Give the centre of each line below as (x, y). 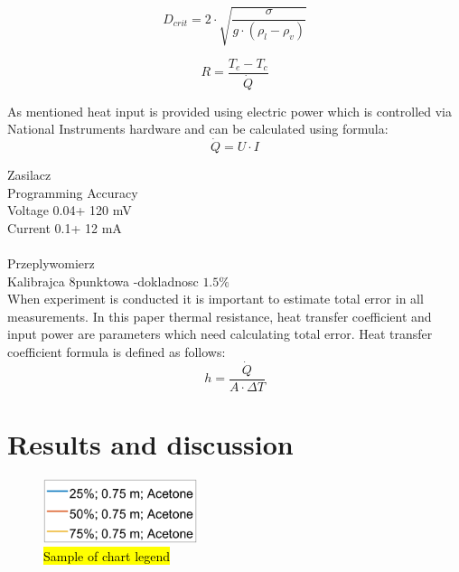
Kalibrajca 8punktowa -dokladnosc (103, 281)
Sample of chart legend (107, 556)
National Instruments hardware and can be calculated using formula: (198, 129)
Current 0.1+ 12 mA (65, 227)
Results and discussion (150, 444)
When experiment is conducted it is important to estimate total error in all (215, 299)
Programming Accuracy (73, 192)
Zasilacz (29, 175)
